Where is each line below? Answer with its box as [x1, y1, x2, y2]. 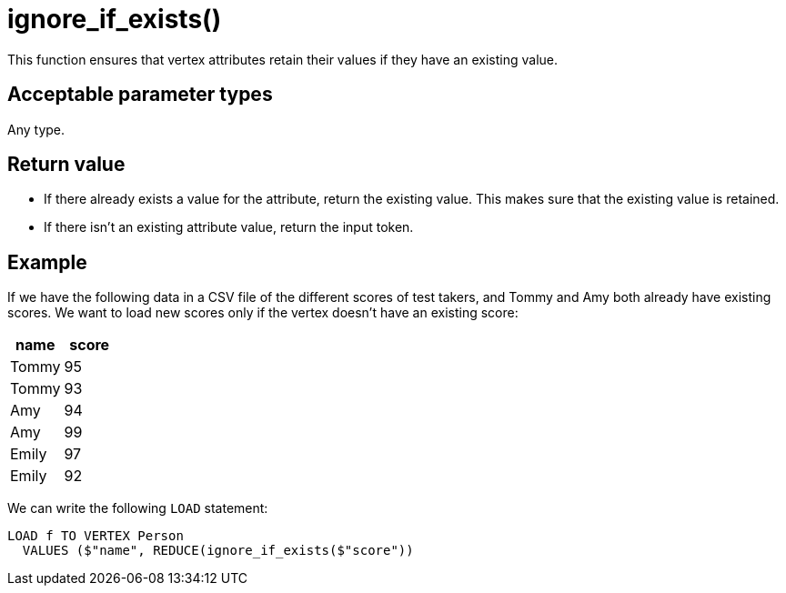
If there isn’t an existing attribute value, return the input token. [44, 219, 414, 236]
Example [7, 250, 87, 274]
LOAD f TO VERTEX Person [7, 528, 184, 544]
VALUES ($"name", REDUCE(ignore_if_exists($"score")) [22, 543, 414, 558]
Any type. [7, 121, 65, 137]
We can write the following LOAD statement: [7, 500, 268, 517]
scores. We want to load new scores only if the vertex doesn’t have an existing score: [7, 305, 519, 321]
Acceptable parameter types [7, 83, 273, 106]
